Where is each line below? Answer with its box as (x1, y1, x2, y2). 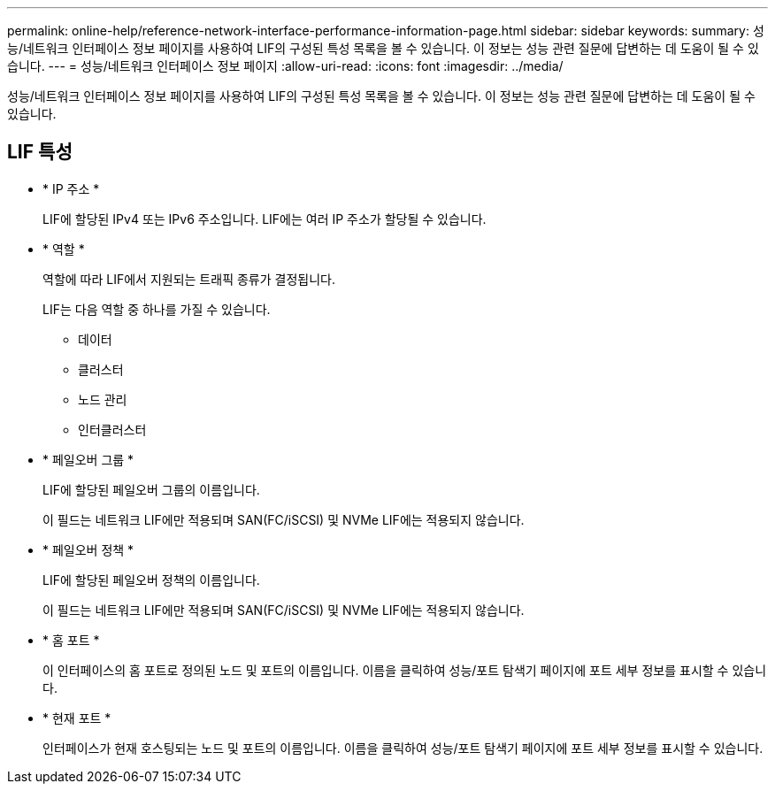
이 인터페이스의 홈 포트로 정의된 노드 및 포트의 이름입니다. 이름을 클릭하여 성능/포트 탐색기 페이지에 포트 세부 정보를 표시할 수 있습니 (42, 662, 767, 678)
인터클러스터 (78, 421, 147, 437)
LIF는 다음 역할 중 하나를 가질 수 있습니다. (42, 301, 271, 317)
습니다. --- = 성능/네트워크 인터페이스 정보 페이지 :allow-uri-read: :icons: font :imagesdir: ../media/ (7, 58, 564, 73)
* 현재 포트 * (42, 710, 111, 726)
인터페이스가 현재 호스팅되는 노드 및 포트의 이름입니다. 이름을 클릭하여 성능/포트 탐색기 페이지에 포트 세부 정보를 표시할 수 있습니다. (42, 740, 763, 756)
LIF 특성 (7, 141, 73, 164)
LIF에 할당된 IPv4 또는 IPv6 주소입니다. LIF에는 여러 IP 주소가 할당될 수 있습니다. (42, 211, 487, 227)
